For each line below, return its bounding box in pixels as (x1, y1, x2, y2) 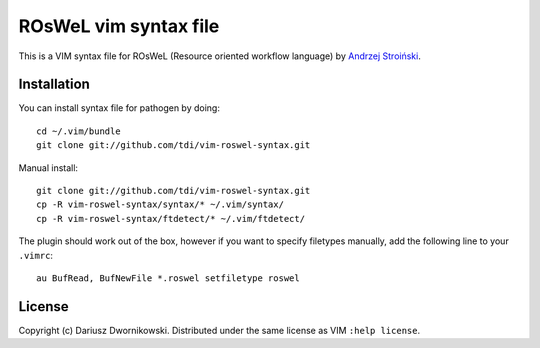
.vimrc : (18, 249, 54, 261)
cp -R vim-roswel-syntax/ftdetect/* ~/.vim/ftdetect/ (36, 213, 305, 224)
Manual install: (18, 161, 79, 174)
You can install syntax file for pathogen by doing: (18, 102, 220, 114)
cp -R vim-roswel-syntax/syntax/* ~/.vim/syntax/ (36, 199, 285, 210)
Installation (18, 76, 90, 93)
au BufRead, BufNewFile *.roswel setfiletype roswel (36, 272, 300, 284)
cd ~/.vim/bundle (36, 125, 121, 137)
